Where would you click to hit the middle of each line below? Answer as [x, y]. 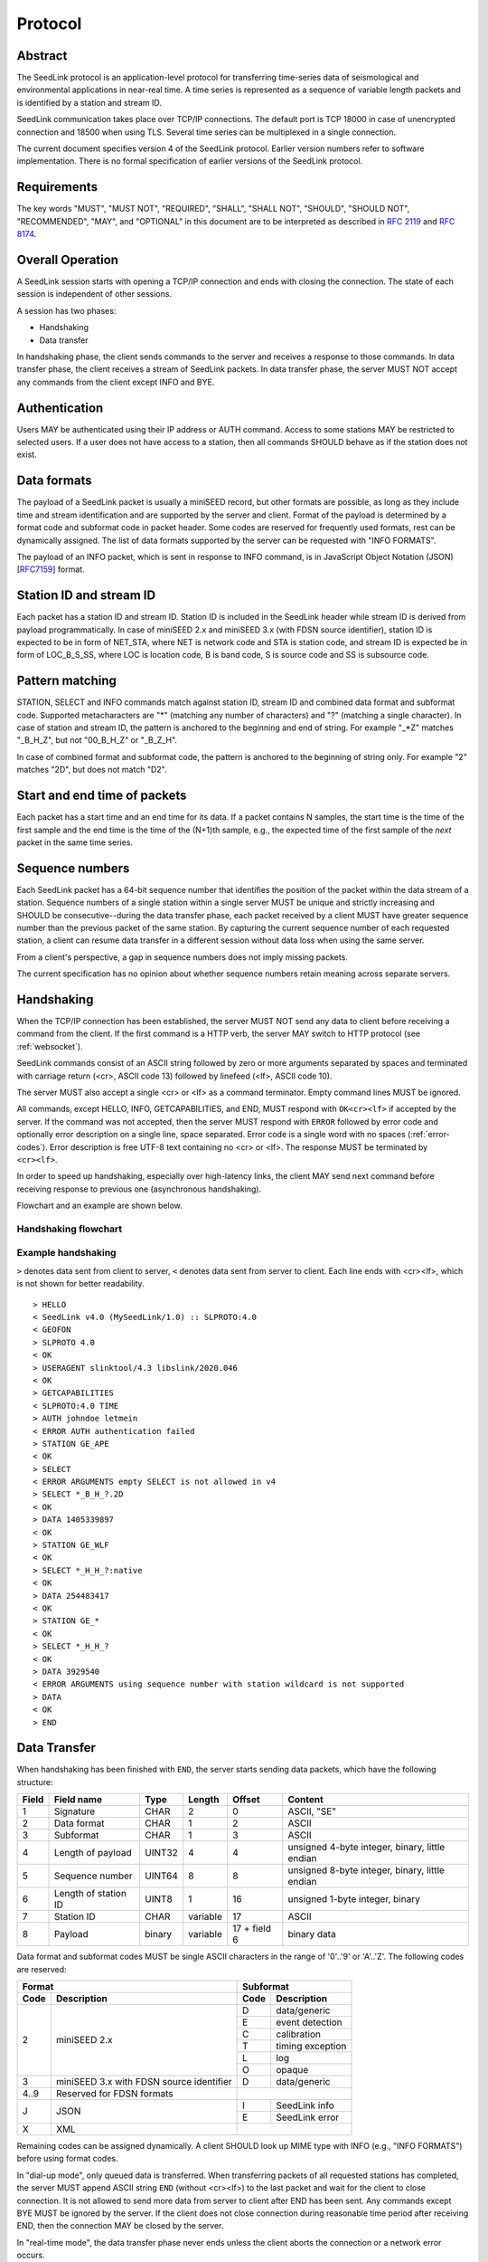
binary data [312, 1934]
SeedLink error [308, 2117]
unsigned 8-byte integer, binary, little [366, 1870]
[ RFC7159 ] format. [51, 569]
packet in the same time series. [75, 842]
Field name [78, 1800]
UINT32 [161, 1853]
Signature [75, 1811]
